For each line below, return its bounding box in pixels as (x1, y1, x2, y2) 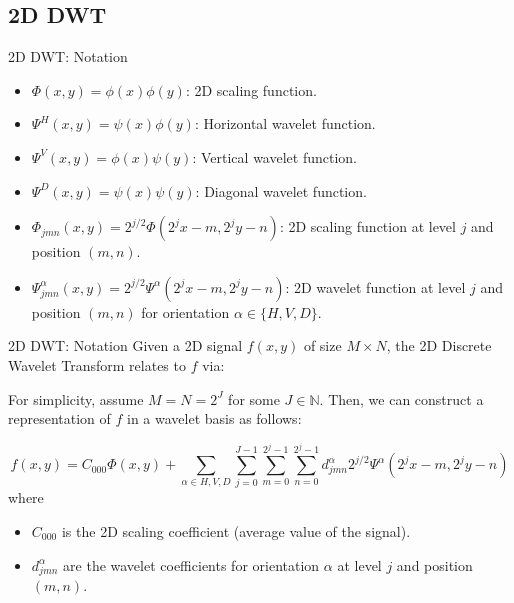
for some (228, 388, 280, 409)
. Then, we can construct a (319, 388, 484, 409)
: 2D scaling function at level (279, 216, 456, 237)
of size (303, 335, 342, 356)
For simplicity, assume (8, 388, 144, 409)
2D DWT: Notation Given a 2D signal (8, 335, 243, 356)
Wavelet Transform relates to (8, 354, 186, 375)
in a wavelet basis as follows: (127, 408, 302, 429)
